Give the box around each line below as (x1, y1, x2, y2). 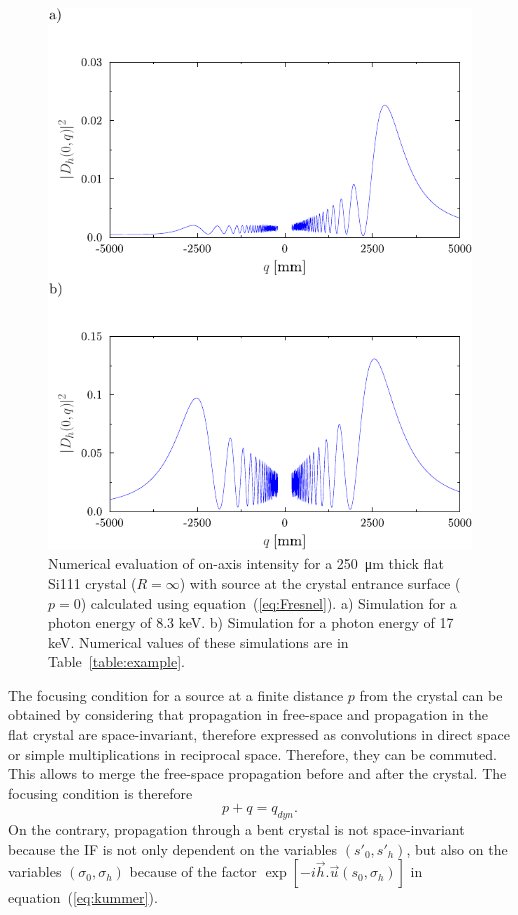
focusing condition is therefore (8, 782, 193, 803)
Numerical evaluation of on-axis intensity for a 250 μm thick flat (48, 553, 444, 574)
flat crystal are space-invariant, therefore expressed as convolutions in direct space (8, 724, 511, 745)
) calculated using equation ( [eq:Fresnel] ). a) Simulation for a (80, 592, 457, 613)
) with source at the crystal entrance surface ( (179, 572, 461, 593)
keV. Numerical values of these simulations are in (48, 631, 349, 652)
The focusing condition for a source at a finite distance (8, 684, 344, 705)
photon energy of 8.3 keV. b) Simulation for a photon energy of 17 (48, 612, 454, 633)
